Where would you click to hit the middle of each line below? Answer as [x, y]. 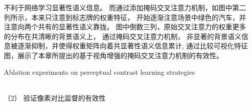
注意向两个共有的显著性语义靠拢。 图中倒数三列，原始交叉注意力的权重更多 [125, 27]
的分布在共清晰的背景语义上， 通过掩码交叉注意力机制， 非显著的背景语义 [123, 36]
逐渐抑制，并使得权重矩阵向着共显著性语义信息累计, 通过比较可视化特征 [133, 46]
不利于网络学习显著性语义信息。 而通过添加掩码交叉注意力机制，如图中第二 [125, 7]
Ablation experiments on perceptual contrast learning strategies [100, 72]
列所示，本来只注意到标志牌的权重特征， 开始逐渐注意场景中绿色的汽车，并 [125, 17]
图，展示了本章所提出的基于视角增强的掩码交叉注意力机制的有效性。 [114, 55]
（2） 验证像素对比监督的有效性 [55, 97]
